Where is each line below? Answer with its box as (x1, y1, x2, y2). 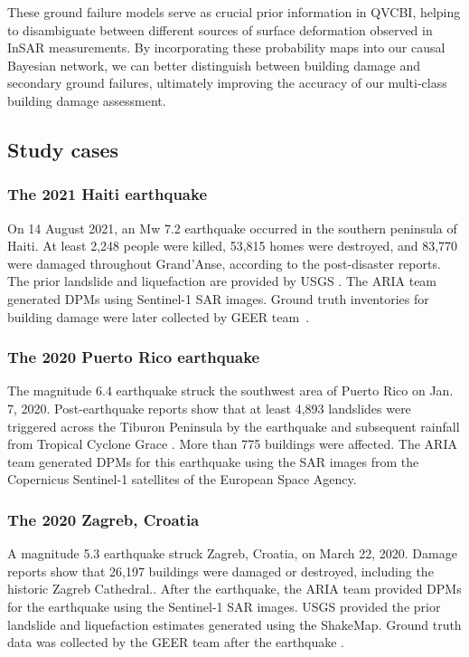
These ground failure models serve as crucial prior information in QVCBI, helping (7, 3, 461, 21)
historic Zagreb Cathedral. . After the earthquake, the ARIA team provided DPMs (7, 579, 462, 598)
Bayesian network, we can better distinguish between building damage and (7, 55, 421, 74)
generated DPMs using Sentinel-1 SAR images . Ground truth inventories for (7, 289, 429, 308)
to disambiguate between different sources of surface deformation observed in (7, 20, 433, 39)
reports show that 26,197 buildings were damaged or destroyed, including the (7, 561, 434, 580)
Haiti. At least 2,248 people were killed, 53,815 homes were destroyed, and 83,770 (7, 236, 458, 255)
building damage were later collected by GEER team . (7, 307, 310, 326)
